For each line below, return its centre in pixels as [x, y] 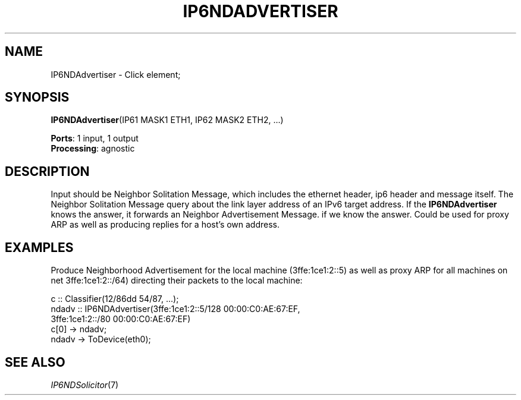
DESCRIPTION [47, 171]
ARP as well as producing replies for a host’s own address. [165, 225]
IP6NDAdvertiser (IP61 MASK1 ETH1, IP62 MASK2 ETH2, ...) [167, 120]
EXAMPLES [39, 247]
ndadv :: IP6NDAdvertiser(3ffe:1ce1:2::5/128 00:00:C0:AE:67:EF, [175, 309]
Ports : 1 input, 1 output [95, 138]
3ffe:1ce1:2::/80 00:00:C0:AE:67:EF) [121, 319]
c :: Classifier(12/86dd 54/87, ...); [115, 299]
